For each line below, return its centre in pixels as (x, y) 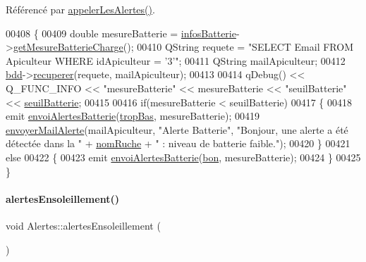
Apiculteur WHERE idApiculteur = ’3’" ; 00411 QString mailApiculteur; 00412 (176, 60)
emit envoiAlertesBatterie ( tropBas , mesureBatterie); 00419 (133, 116)
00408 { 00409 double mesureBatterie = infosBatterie (121, 33)
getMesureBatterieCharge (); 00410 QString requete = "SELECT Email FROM (183, 47)
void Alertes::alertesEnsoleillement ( (83, 225)
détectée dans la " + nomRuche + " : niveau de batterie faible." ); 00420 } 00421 (178, 143)
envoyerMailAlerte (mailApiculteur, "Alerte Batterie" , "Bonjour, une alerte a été (177, 129)
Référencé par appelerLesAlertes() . (80, 9)
